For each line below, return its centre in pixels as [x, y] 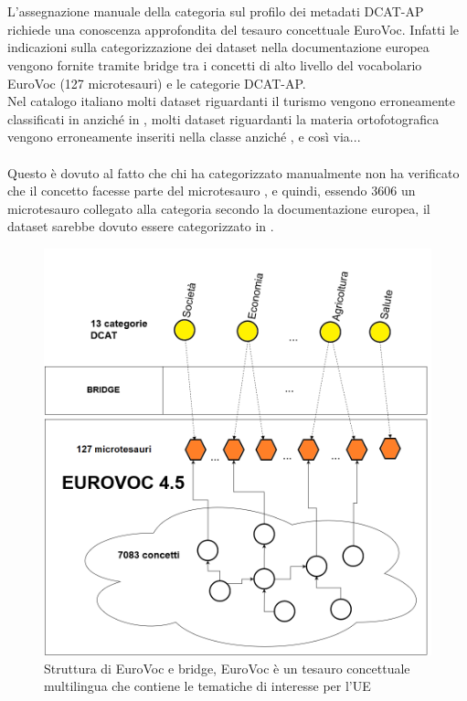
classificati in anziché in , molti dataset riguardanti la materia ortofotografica [223, 118]
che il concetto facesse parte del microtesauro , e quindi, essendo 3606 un [212, 191]
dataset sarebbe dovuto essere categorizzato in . [141, 226]
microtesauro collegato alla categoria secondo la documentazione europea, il [219, 208]
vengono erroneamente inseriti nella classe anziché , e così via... [184, 137]
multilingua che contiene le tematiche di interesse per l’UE [207, 686]
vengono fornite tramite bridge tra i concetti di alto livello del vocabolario [215, 64]
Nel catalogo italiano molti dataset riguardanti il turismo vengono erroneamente [231, 101]
